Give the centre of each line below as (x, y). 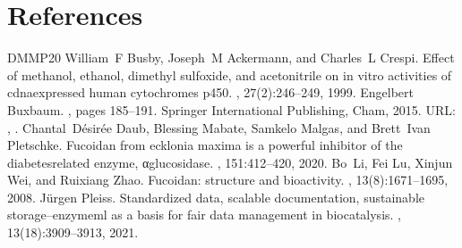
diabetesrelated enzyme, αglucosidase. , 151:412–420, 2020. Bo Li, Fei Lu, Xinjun (230, 162)
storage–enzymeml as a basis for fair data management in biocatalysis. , (204, 215)
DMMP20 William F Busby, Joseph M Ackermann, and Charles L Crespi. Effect (231, 58)
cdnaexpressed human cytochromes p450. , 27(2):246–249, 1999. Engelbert (210, 92)
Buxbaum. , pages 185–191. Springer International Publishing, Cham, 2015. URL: (231, 109)
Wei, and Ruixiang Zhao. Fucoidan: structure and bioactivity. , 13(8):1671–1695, (228, 180)
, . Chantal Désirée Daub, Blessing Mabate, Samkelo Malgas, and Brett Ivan (219, 127)
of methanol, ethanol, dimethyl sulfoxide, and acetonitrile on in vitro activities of (230, 74)
